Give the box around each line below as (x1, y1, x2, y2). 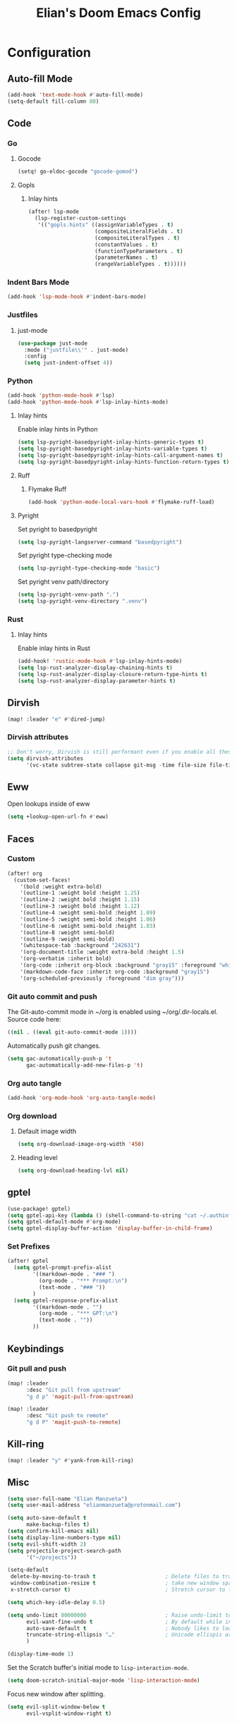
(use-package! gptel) (7, 1205, 71, 1212)
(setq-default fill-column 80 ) (7, 97, 99, 105)
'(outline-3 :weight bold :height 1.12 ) (20, 903, 140, 910)
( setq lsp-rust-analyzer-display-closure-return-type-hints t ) (17, 671, 208, 678)
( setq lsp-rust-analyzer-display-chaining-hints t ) (17, 664, 173, 671)
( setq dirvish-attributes (7, 754, 83, 762)
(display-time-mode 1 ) (7, 1651, 74, 1658)
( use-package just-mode (17, 340, 88, 347)
